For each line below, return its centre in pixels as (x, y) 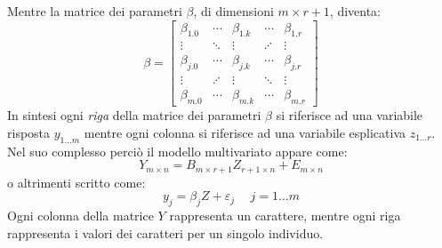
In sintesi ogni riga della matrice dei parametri (134, 115)
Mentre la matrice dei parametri (95, 11)
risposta (29, 132)
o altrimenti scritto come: (76, 182)
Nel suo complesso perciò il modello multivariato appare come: (177, 151)
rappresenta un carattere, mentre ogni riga (285, 215)
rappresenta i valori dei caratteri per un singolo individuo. (165, 232)
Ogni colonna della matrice (80, 215)
